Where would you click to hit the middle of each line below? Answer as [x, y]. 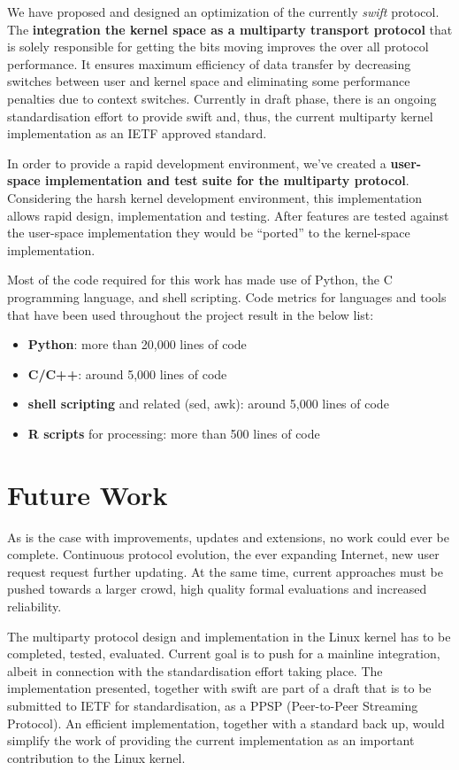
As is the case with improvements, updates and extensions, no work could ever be [228, 537]
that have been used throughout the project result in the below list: [191, 314]
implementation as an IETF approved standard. [137, 133]
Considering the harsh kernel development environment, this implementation [215, 197]
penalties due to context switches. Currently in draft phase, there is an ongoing [222, 98]
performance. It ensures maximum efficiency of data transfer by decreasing [209, 63]
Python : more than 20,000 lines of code [137, 344]
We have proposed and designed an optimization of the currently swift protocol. [223, 12]
